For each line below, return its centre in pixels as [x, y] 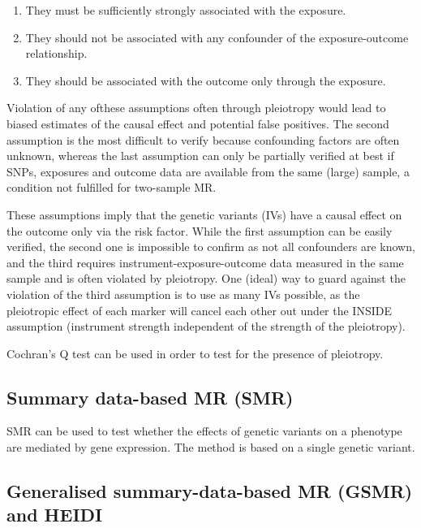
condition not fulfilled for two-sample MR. [112, 187]
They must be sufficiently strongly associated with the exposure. [186, 10]
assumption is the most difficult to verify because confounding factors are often [203, 139]
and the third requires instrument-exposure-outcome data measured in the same [205, 262]
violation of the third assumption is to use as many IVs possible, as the [183, 294]
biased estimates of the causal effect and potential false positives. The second [198, 123]
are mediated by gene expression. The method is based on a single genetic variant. [211, 447]
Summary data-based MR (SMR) [150, 397]
